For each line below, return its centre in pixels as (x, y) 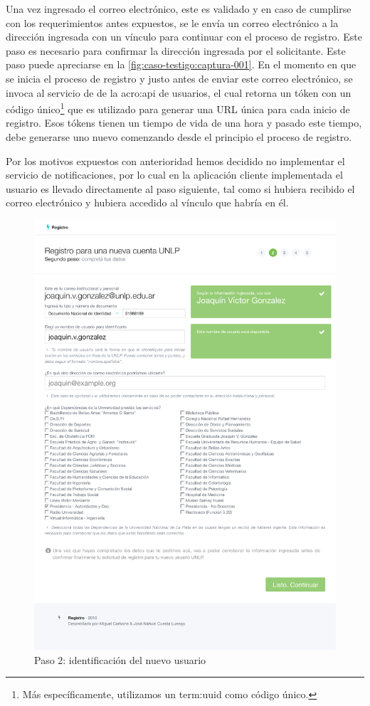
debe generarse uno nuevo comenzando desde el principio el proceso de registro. (179, 137)
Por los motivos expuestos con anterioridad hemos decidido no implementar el (175, 160)
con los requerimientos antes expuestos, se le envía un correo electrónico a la (172, 22)
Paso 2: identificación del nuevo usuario (120, 659)
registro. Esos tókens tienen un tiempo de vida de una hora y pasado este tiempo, (184, 123)
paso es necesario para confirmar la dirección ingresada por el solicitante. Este (176, 50)
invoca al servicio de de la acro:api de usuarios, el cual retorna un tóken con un (179, 92)
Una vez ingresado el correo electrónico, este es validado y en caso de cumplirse (179, 9)
